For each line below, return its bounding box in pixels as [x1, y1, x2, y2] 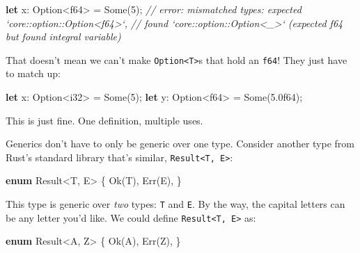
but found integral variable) [6, 29, 121, 44]
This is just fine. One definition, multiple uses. [6, 113, 203, 127]
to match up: [6, 66, 61, 81]
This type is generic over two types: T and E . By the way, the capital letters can [6, 197, 345, 211]
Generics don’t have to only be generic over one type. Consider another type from [6, 136, 354, 151]
